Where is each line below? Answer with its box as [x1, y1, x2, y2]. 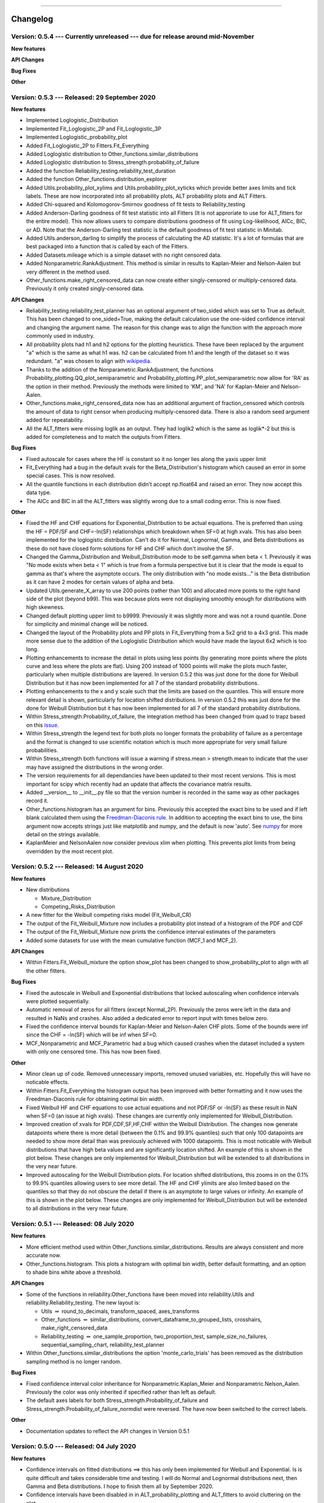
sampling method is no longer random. [26, 1358, 122, 1365]
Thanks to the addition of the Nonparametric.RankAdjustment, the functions [26, 366, 214, 373]
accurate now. [26, 1252, 61, 1259]
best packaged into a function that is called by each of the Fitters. [26, 243, 189, 250]
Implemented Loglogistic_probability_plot [26, 133, 128, 141]
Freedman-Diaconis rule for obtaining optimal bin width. [26, 1095, 164, 1103]
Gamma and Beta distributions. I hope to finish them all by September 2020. [26, 1483, 214, 1490]
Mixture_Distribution [41, 895, 91, 902]
